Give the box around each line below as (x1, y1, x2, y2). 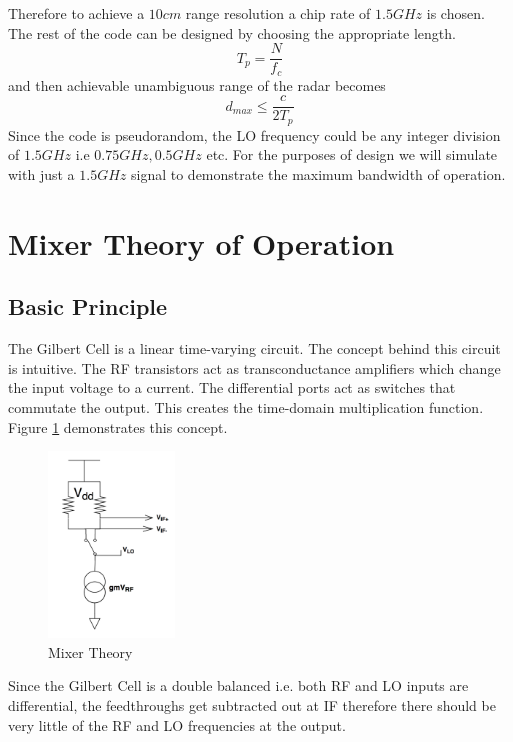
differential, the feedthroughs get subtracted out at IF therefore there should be (8, 695, 496, 716)
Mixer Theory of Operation (8, 222, 395, 263)
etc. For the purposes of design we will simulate (206, 144, 498, 165)
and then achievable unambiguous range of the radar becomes (8, 74, 386, 95)
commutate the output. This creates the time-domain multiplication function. (8, 396, 484, 417)
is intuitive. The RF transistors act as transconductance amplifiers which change (8, 357, 501, 378)
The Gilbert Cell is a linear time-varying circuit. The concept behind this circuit (8, 338, 501, 359)
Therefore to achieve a (8, 3, 145, 23)
